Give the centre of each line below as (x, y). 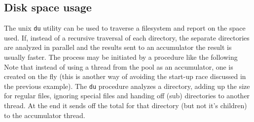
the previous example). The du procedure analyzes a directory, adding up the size (127, 86)
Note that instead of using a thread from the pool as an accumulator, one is (119, 66)
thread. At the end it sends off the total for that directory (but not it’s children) (126, 105)
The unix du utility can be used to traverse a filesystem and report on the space (125, 28)
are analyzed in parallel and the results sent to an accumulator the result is (118, 47)
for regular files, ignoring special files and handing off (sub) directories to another (127, 96)
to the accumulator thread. (45, 115)
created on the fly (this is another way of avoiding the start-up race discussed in (125, 76)
